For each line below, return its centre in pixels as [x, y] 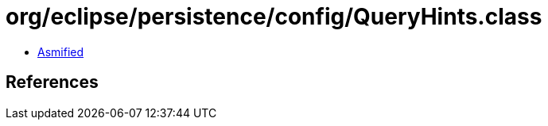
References [52, 82]
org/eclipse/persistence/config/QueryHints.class [274, 17]
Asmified [61, 52]
